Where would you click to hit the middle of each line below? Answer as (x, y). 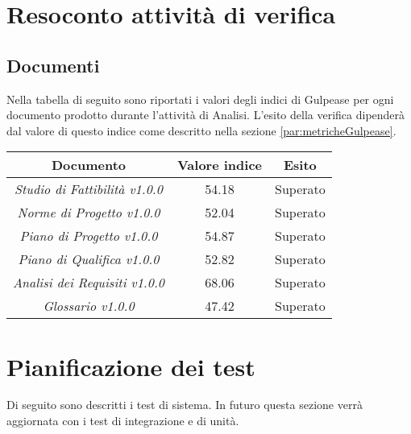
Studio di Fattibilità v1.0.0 (89, 189)
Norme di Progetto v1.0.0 (89, 213)
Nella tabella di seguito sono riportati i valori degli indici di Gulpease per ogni (200, 99)
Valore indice (220, 165)
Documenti (53, 65)
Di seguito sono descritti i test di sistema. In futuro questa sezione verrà (185, 405)
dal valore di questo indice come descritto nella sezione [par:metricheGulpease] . (201, 130)
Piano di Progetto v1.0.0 (89, 236)
